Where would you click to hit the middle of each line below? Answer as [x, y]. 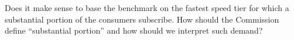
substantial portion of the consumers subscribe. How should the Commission [142, 19]
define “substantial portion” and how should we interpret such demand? [134, 30]
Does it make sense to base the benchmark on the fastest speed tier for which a [147, 8]
